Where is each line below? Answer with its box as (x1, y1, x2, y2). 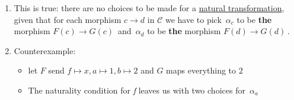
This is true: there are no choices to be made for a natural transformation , (14, 2, 285, 14)
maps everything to (166, 64, 237, 76)
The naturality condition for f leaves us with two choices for (28, 84, 245, 96)
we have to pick (165, 13, 222, 25)
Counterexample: (14, 44, 76, 56)
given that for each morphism (14, 13, 122, 25)
